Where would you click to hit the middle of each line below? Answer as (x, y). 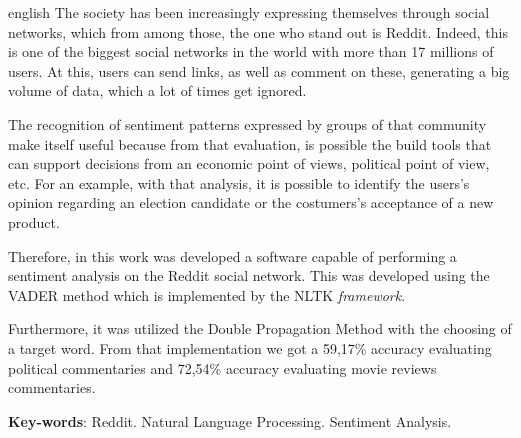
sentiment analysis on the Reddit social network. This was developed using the (249, 275)
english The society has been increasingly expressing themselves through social (249, 12)
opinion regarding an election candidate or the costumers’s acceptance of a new (251, 202)
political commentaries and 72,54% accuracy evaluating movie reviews (222, 367)
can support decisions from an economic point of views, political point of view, (249, 163)
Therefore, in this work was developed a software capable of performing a (232, 255)
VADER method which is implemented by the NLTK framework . (207, 294)
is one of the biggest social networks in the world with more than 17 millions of (251, 51)
